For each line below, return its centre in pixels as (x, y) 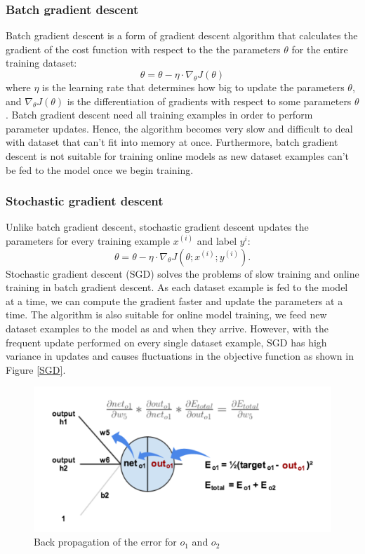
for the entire (320, 49)
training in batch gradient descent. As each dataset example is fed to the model (177, 287)
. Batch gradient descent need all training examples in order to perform (159, 115)
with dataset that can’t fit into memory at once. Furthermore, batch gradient (172, 142)
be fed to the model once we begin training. (100, 169)
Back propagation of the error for (105, 542)
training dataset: (41, 63)
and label (217, 240)
